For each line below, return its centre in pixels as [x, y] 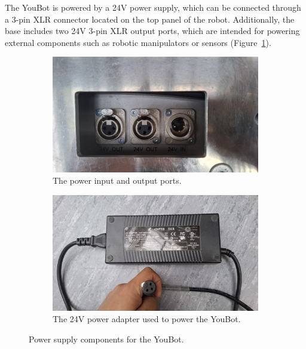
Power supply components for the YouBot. [106, 339]
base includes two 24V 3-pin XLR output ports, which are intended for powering [152, 31]
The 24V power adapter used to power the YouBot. [147, 319]
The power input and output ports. [117, 180]
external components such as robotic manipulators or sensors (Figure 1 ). [138, 42]
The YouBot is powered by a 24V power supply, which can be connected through [153, 7]
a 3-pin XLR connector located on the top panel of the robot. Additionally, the [150, 19]
